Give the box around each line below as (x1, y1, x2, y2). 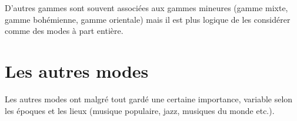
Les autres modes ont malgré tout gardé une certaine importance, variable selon (5, 92, 293, 105)
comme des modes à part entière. (5, 25, 124, 37)
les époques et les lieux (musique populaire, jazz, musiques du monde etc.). (5, 104, 275, 116)
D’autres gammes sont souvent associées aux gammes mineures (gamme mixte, (5, 2, 288, 13)
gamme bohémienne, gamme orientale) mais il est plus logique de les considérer (5, 13, 291, 25)
